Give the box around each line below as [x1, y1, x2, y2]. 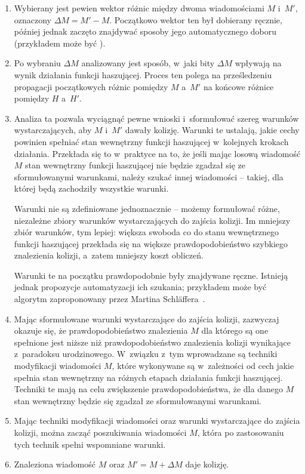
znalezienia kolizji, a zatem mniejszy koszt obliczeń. [14, 249, 204, 261]
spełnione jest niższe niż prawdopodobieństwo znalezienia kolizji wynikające [14, 336, 291, 348]
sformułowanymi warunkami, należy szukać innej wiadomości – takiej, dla [14, 170, 284, 183]
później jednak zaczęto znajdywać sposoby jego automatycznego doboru [14, 25, 277, 38]
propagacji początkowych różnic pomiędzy [14, 80, 168, 93]
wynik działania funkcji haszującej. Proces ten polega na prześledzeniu [14, 68, 272, 81]
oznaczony [14, 13, 52, 26]
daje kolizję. [185, 458, 229, 470]
